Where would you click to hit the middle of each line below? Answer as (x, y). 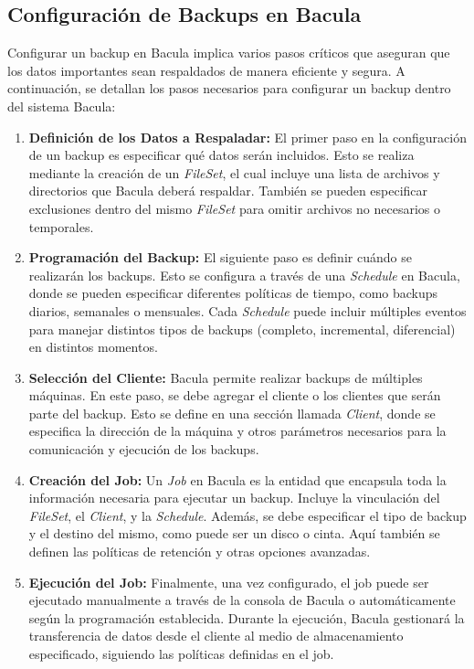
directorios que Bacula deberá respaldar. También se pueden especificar (228, 191)
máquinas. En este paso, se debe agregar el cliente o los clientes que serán (235, 395)
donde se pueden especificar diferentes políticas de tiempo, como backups (233, 293)
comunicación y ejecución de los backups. (144, 449)
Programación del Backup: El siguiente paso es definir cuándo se (220, 257)
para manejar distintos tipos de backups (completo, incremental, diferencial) (242, 329)
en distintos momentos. (93, 347)
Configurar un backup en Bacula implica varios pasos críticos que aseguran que (229, 53)
